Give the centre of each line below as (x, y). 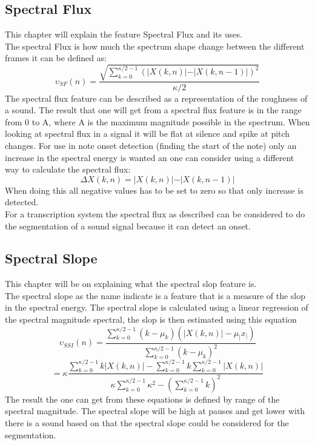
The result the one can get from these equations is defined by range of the (142, 399)
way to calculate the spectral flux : (68, 169)
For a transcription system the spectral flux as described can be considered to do (155, 213)
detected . (22, 202)
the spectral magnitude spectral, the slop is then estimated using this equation (151, 319)
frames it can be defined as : (56, 58)
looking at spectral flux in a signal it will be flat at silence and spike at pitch (148, 133)
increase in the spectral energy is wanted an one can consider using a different (150, 157)
